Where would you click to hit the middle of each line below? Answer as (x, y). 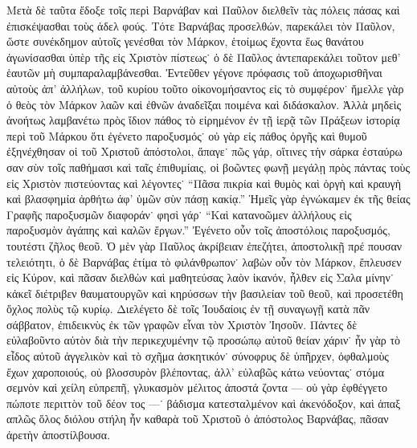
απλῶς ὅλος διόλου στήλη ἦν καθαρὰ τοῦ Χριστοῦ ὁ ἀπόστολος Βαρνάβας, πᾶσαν (198, 419)
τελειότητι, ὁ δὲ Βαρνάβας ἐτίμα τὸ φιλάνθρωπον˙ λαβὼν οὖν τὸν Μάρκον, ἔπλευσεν (204, 261)
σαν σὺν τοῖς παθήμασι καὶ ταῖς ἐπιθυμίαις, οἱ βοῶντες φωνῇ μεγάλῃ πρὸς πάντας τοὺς (208, 167)
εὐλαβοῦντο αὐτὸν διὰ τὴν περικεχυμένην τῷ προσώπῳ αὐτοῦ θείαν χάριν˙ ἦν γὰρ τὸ (204, 340)
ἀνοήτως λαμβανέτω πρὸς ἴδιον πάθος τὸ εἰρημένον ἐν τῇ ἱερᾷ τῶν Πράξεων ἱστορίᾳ (203, 120)
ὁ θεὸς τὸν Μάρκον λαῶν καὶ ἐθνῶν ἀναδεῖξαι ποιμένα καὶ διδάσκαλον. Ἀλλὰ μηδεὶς (204, 104)
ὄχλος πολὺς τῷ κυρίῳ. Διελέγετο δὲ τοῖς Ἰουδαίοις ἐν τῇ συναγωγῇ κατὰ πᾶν (188, 309)
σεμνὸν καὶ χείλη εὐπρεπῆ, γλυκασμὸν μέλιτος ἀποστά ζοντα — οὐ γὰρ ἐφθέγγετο (197, 387)
